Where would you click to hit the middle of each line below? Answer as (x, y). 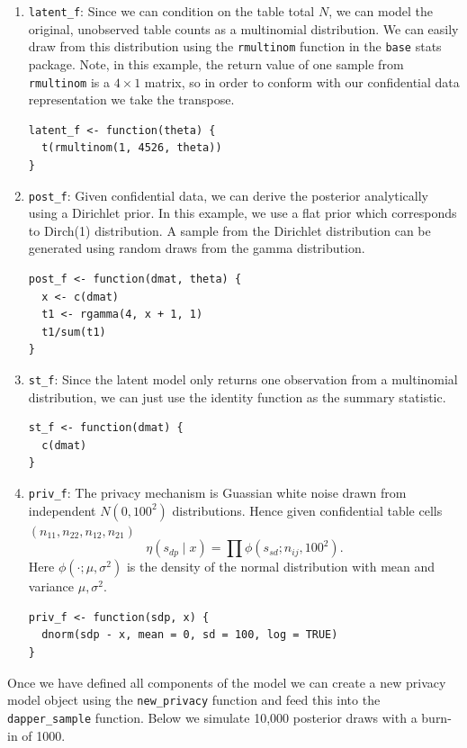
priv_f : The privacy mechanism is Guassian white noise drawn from (217, 492)
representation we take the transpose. (131, 99)
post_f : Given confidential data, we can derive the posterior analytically (229, 195)
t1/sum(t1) (74, 332)
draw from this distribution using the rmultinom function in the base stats (235, 46)
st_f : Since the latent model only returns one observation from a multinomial (243, 379)
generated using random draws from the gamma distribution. (197, 248)
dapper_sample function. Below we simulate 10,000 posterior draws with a (212, 717)
